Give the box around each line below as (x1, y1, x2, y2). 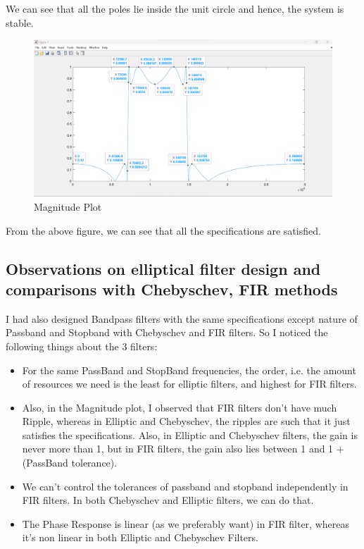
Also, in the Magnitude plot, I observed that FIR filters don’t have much (22, 400, 337, 414)
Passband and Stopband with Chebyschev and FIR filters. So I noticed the (6, 325, 328, 340)
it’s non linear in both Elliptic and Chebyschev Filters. (22, 530, 258, 545)
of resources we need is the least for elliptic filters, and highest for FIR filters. (22, 376, 357, 391)
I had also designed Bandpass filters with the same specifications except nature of (6, 311, 358, 326)
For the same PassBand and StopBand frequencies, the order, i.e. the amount (22, 362, 356, 377)
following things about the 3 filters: (6, 338, 158, 353)
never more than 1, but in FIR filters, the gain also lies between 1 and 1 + (22, 441, 344, 456)
